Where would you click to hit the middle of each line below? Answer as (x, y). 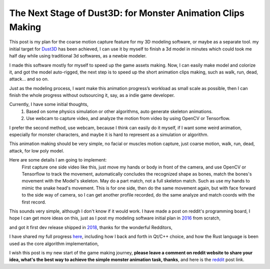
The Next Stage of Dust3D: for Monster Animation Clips (127, 13)
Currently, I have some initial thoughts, (49, 104)
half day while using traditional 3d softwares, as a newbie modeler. (78, 56)
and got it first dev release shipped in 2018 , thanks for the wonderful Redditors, (91, 227)
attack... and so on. (29, 79)
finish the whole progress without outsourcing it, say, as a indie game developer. (92, 95)
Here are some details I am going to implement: (58, 160)
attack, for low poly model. (37, 150)
